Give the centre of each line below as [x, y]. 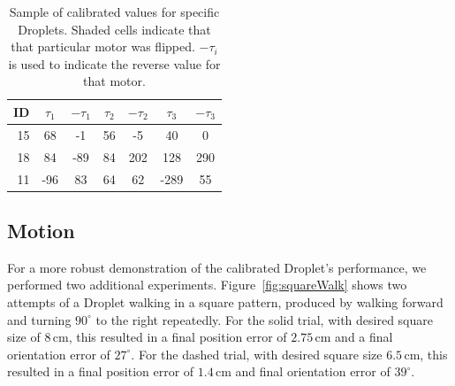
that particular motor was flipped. [103, 46]
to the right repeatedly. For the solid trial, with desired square [264, 319]
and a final [364, 337]
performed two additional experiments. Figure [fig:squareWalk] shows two [207, 285]
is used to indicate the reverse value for [114, 63]
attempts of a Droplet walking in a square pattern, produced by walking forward [225, 301]
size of [24, 337]
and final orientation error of [313, 371]
